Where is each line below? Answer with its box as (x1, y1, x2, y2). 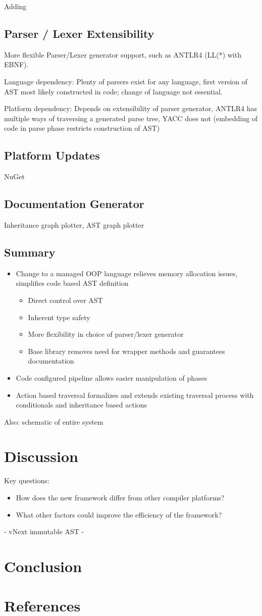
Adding (4, 1, 27, 11)
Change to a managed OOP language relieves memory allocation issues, (16, 268, 238, 278)
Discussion (4, 446, 78, 467)
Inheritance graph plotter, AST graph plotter (4, 219, 144, 230)
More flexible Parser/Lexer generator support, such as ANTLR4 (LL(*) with (4, 49, 241, 60)
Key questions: (4, 475, 49, 486)
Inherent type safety (28, 312, 90, 322)
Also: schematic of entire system (4, 416, 103, 427)
